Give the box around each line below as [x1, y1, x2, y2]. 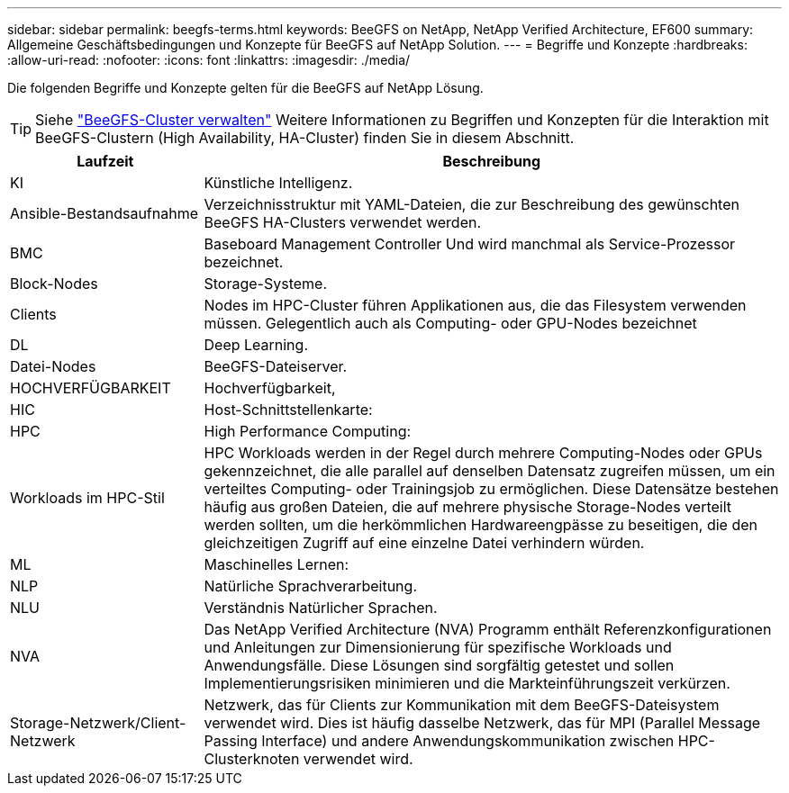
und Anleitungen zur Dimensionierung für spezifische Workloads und [204, 638, 672, 656]
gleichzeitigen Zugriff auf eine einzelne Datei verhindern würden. [204, 534, 645, 552]
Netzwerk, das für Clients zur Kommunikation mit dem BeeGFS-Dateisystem [204, 696, 720, 714]
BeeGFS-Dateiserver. [204, 357, 348, 375]
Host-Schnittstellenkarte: [204, 401, 373, 419]
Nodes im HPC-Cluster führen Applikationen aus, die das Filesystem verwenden [204, 296, 747, 314]
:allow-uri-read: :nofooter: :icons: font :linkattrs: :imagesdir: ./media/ [7, 52, 411, 68]
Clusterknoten [204, 750, 300, 768]
